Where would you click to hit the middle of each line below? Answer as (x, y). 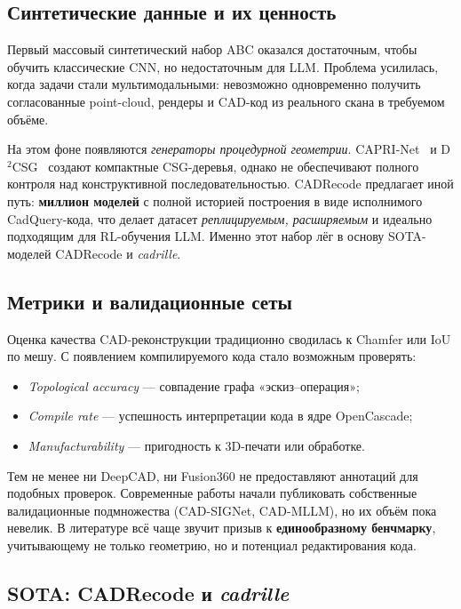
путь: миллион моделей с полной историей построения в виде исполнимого (215, 200)
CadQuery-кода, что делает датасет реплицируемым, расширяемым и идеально (220, 218)
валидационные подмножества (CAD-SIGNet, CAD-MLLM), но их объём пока (222, 510)
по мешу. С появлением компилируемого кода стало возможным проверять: (212, 356)
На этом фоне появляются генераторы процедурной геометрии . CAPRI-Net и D (229, 149)
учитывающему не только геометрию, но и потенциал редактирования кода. (212, 545)
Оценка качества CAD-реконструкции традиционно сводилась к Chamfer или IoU (229, 338)
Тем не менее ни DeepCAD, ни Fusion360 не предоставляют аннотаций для (213, 475)
